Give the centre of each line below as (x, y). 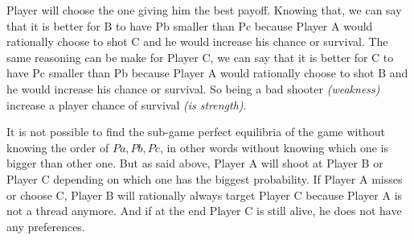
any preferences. (46, 226)
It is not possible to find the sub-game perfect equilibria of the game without (196, 132)
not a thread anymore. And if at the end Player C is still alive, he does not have (204, 211)
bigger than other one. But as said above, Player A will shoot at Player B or (195, 163)
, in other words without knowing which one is (274, 147)
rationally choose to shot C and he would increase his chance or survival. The (197, 41)
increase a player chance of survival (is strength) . (127, 104)
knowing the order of (58, 147)
